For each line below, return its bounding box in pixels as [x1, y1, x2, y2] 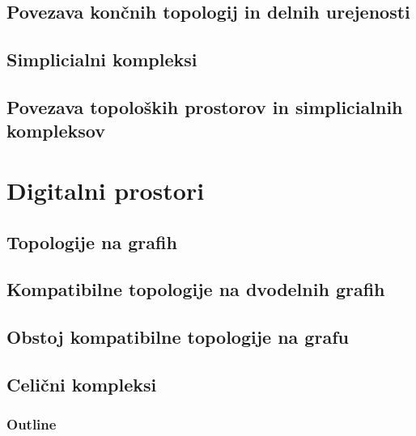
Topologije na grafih [6, 229, 177, 254]
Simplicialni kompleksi [6, 47, 197, 72]
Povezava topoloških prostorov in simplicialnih [6, 94, 403, 119]
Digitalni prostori [6, 173, 205, 206]
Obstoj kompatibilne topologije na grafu [6, 324, 349, 349]
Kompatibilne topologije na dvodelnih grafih [6, 277, 385, 302]
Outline [6, 414, 57, 434]
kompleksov [6, 118, 105, 143]
